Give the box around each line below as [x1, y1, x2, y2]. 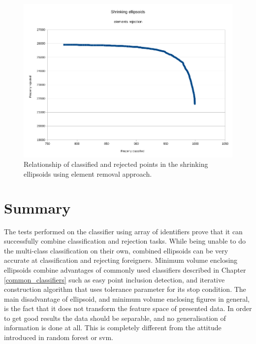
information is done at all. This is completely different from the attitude [4, 322, 222, 333]
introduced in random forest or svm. [4, 332, 113, 343]
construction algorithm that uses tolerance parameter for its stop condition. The [4, 284, 246, 294]
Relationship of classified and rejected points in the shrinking [24, 159, 208, 169]
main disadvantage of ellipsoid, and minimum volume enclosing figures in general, [4, 293, 250, 304]
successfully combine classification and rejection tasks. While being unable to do [4, 236, 246, 246]
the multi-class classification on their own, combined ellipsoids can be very [4, 245, 228, 255]
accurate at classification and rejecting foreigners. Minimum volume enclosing [4, 255, 238, 265]
